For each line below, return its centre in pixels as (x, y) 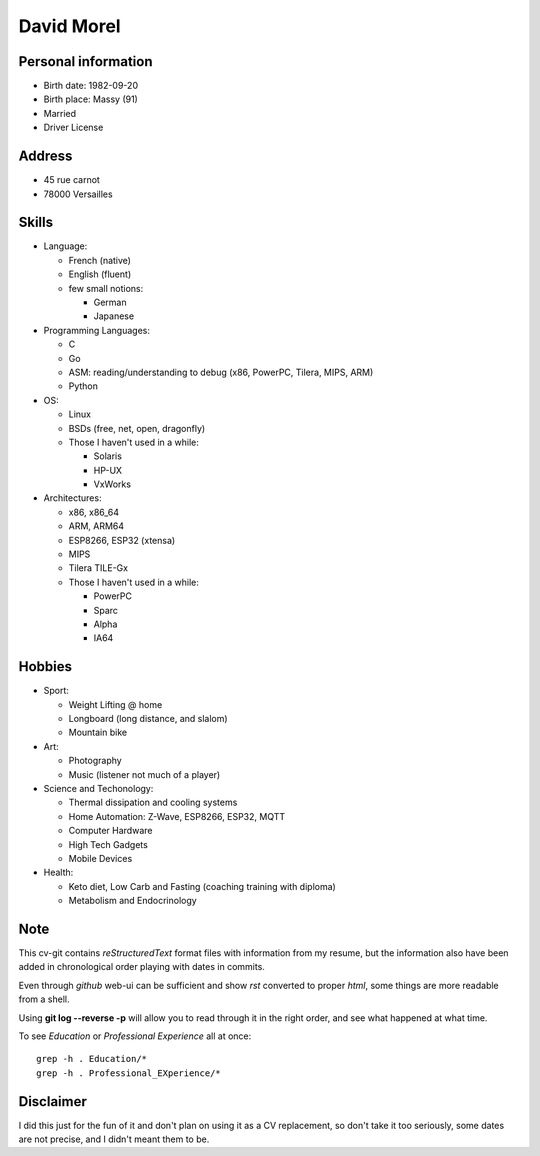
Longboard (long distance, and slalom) (148, 719)
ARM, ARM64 (96, 526)
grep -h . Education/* (92, 1059)
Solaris (107, 456)
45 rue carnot (71, 180)
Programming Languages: (96, 330)
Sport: (56, 691)
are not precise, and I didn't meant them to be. (114, 1139)
